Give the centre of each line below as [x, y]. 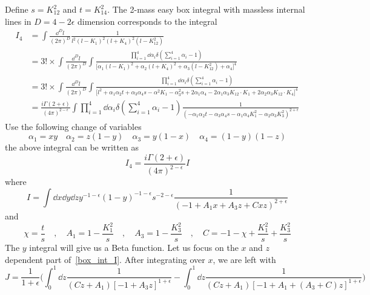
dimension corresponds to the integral [147, 21]
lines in [18, 21]
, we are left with [244, 259]
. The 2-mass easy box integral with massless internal [206, 9]
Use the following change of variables [73, 126]
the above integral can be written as [72, 147]
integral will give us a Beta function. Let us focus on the [134, 248]
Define [17, 9]
